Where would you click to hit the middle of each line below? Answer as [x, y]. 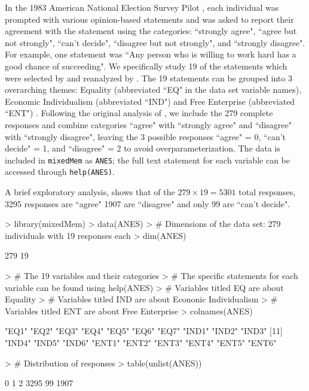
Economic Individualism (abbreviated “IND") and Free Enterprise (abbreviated [150, 101]
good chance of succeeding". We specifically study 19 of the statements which [146, 66]
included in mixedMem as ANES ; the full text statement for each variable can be [147, 160]
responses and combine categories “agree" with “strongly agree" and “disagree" [148, 124]
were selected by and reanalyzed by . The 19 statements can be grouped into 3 [149, 78]
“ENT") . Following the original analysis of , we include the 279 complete [139, 113]
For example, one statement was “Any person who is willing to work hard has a [151, 54]
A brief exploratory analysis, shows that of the [90, 192]
